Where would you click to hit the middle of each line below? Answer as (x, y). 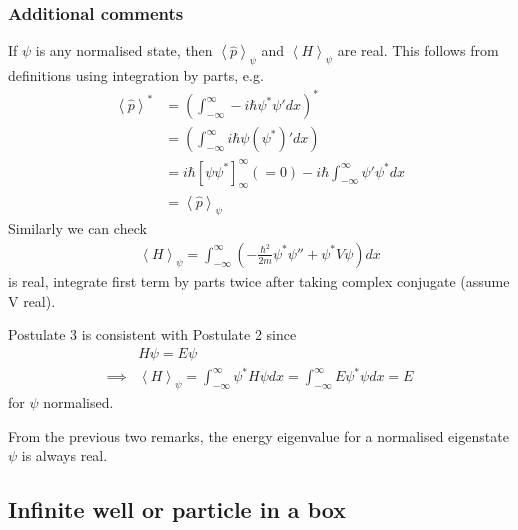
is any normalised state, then (124, 50)
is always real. (64, 455)
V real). (32, 300)
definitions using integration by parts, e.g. (136, 75)
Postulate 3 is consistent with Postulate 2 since (152, 334)
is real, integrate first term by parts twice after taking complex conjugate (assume (259, 280)
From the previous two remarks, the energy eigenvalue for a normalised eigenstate (258, 435)
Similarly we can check (77, 228)
